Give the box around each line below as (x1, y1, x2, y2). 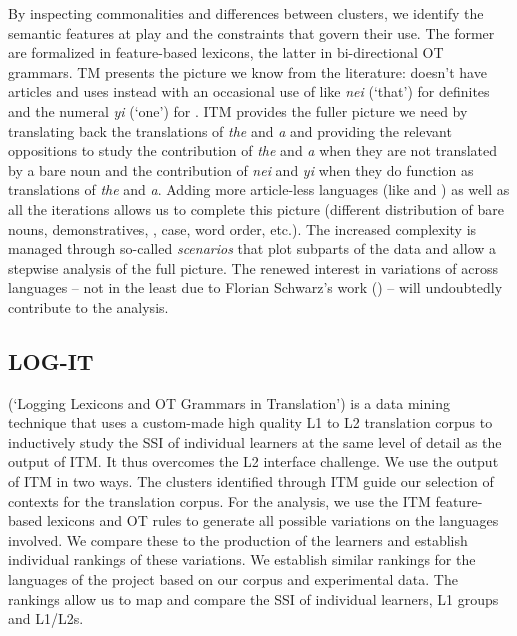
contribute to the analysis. (8, 296, 169, 317)
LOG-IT (8, 345, 94, 376)
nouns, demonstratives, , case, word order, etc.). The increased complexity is (8, 218, 477, 239)
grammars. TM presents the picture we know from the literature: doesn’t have (8, 61, 487, 82)
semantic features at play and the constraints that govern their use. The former (8, 22, 495, 43)
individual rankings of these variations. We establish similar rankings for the (8, 549, 476, 570)
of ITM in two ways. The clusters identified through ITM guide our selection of (8, 471, 494, 492)
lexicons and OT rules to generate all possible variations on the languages (46, 510, 499, 531)
